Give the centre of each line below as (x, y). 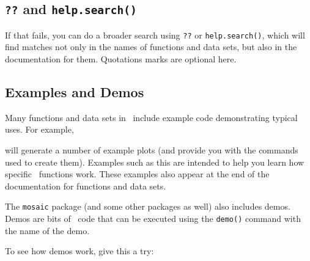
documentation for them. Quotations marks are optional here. (121, 59)
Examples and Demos (75, 92)
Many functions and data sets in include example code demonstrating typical (151, 117)
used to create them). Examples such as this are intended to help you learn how (155, 162)
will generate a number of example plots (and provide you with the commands (152, 150)
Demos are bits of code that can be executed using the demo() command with (153, 219)
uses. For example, (39, 129)
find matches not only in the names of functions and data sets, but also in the (151, 47)
